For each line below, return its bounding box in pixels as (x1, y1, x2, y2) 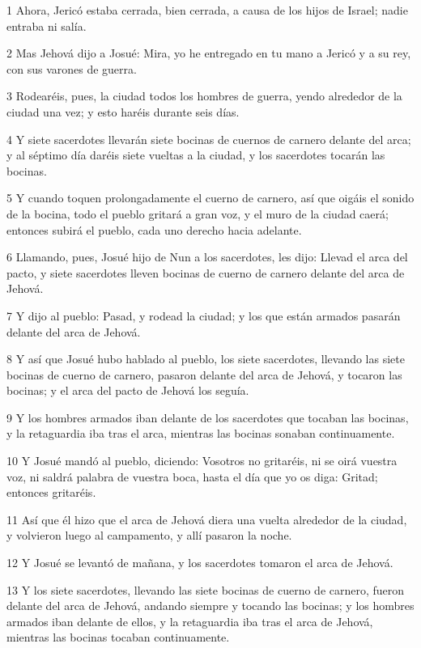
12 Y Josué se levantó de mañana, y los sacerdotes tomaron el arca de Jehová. (6, 554, 393, 571)
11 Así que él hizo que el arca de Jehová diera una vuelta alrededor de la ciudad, (6, 510, 407, 527)
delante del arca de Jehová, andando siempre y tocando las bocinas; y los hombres (6, 597, 415, 614)
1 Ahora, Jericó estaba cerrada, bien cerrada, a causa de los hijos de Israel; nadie (6, 2, 408, 18)
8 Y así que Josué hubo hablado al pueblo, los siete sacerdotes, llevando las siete (6, 350, 405, 367)
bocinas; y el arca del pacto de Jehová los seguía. (6, 382, 249, 399)
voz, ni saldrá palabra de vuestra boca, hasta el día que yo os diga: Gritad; (6, 468, 378, 485)
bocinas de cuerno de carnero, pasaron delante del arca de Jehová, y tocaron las (6, 366, 402, 383)
